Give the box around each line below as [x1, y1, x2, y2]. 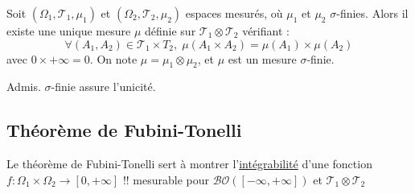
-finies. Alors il [336, 5, 409, 21]
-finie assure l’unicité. [51, 78, 156, 95]
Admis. [6, 78, 41, 95]
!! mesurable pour [122, 171, 210, 188]
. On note [89, 50, 138, 67]
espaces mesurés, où [185, 5, 283, 21]
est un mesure [228, 50, 297, 67]
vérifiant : [242, 23, 290, 39]
